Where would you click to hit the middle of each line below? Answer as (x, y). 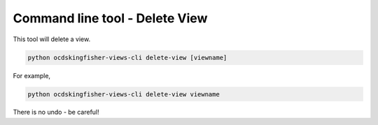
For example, (32, 75)
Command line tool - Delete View (110, 18)
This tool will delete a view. (52, 39)
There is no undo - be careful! (56, 112)
